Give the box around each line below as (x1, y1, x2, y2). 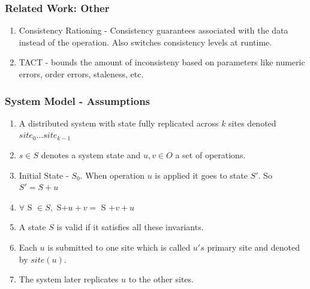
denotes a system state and (41, 149, 141, 161)
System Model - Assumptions (5, 93, 151, 108)
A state (19, 221, 46, 233)
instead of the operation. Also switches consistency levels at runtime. (19, 35, 272, 48)
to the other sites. (128, 273, 194, 285)
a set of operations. (175, 149, 246, 161)
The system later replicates (19, 273, 119, 285)
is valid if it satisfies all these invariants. (56, 221, 204, 233)
